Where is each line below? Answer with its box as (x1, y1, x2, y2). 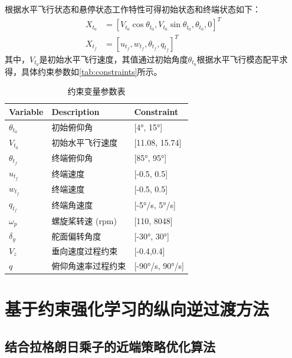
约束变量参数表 (67, 85, 126, 97)
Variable (9, 105, 44, 117)
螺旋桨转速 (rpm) (51, 214, 117, 226)
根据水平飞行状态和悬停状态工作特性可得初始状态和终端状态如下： (5, 3, 261, 15)
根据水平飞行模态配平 (196, 52, 280, 65)
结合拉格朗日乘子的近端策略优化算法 (5, 337, 215, 355)
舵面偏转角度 (51, 229, 101, 242)
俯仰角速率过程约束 (51, 259, 126, 271)
